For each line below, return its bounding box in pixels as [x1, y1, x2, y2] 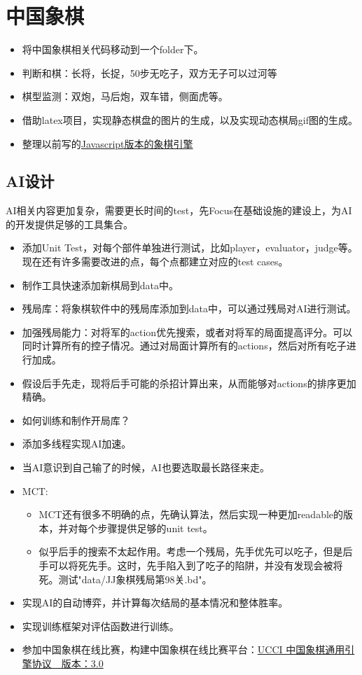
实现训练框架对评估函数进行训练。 [22, 618, 179, 633]
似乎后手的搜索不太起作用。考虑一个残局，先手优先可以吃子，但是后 [39, 544, 353, 559]
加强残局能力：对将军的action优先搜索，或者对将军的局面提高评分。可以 [22, 324, 353, 339]
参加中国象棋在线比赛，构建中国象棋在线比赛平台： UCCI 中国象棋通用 [22, 642, 345, 657]
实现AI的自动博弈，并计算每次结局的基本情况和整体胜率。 [22, 595, 288, 610]
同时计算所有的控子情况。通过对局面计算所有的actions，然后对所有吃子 [22, 338, 347, 353]
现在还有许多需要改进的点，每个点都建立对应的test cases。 [22, 254, 288, 269]
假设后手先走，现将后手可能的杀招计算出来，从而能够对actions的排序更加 [22, 375, 356, 390]
